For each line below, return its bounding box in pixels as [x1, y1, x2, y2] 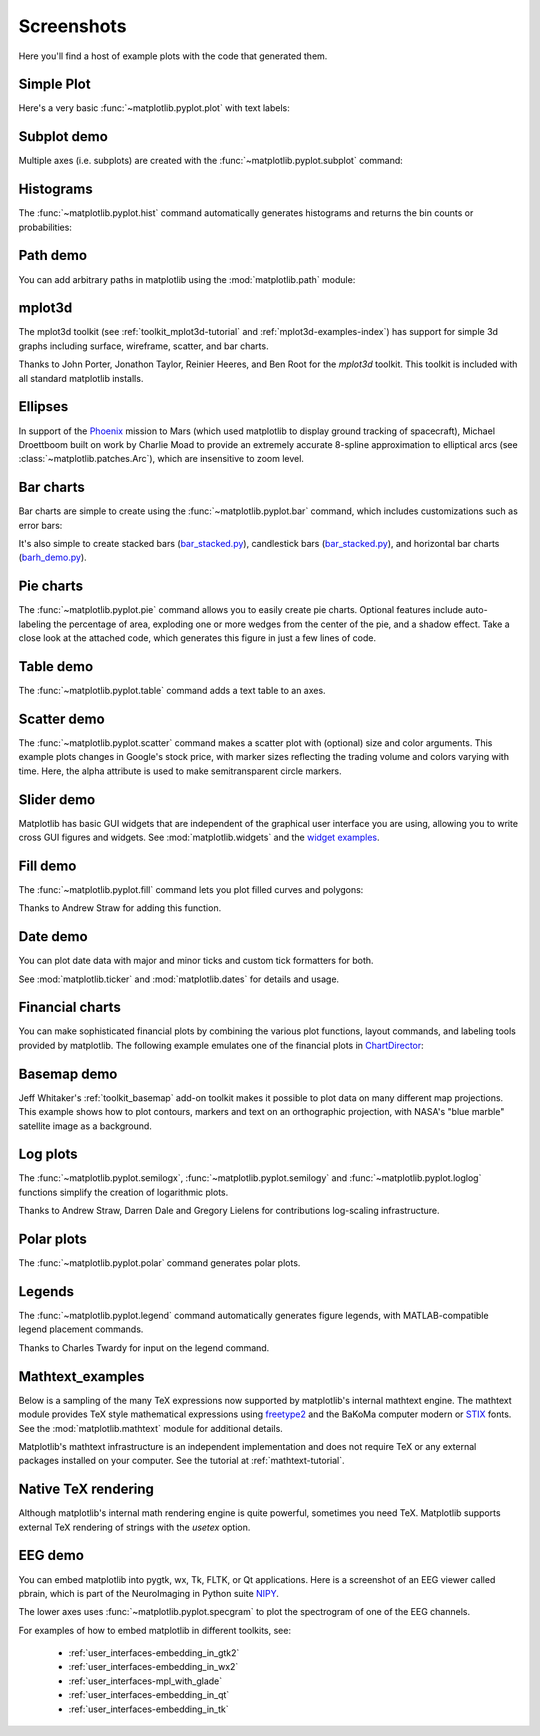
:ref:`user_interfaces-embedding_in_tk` [68, 1703, 229, 1715]
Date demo [18, 928, 89, 945]
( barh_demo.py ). [18, 551, 87, 564]
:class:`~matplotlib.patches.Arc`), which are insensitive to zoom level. [18, 453, 305, 465]
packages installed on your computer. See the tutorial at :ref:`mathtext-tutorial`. [18, 1455, 345, 1467]
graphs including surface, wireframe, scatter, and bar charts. [18, 340, 269, 352]
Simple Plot [18, 76, 91, 93]
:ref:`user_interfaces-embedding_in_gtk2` [68, 1647, 240, 1659]
